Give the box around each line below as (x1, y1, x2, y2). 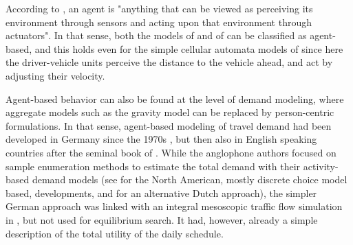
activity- (303, 159, 339, 173)
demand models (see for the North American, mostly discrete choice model (32, 172, 347, 187)
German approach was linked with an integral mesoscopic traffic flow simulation (6, 199, 343, 213)
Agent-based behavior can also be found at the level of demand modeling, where (6, 91, 344, 106)
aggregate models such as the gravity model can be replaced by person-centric (6, 105, 334, 119)
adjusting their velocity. (6, 68, 105, 82)
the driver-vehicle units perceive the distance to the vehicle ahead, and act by (6, 55, 333, 69)
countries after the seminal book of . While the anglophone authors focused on (6, 145, 336, 159)
